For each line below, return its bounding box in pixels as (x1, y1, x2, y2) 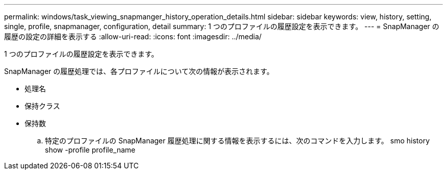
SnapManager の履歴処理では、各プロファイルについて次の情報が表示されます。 (4, 67, 274, 76)
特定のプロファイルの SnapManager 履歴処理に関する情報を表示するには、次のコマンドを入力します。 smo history (45, 136, 430, 145)
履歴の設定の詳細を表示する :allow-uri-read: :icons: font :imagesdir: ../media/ (4, 32, 262, 41)
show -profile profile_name (45, 145, 136, 154)
